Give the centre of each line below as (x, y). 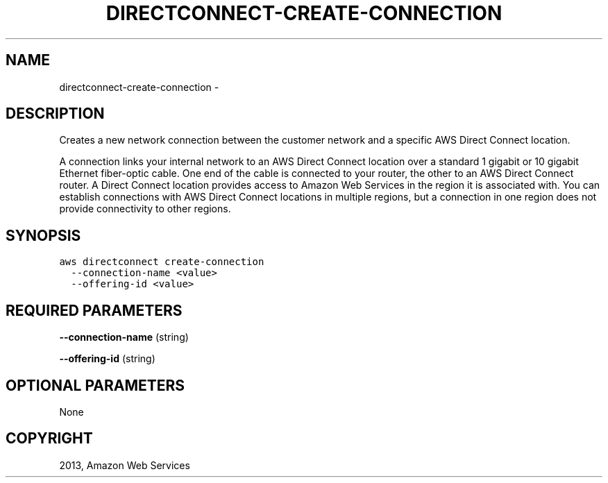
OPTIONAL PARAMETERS (95, 385)
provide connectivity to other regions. (145, 209)
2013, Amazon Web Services (125, 465)
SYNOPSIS (43, 235)
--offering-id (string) (107, 359)
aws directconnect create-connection (162, 262)
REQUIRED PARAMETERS (94, 310)
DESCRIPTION (55, 114)
